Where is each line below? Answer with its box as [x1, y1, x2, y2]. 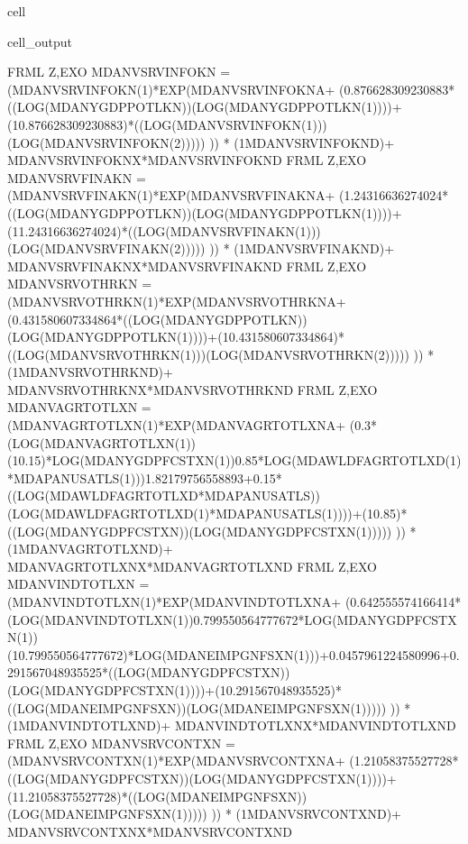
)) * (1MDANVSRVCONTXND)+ [211, 804, 401, 823]
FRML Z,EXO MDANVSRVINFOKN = [7, 62, 231, 81]
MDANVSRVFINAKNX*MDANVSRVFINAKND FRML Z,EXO [7, 256, 367, 275]
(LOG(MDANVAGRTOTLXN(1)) [7, 433, 197, 452]
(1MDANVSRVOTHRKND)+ [7, 362, 173, 381]
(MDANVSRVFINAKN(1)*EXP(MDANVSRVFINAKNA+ [7, 186, 335, 205]
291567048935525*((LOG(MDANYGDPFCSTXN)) [7, 663, 290, 682]
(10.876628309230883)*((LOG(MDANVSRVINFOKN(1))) [7, 115, 327, 133]
